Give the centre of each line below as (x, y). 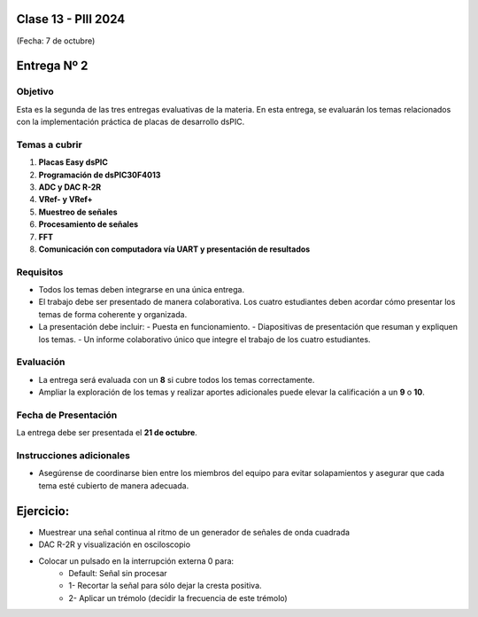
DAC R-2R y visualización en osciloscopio (114, 544)
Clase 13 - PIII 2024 (71, 19)
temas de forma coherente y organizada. (113, 314)
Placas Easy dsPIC (73, 162)
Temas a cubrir (50, 144)
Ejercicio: (43, 511)
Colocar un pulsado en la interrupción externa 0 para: (136, 561)
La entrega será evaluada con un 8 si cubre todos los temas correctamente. (177, 379)
